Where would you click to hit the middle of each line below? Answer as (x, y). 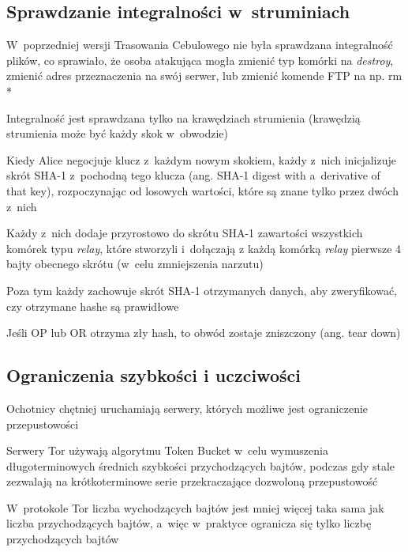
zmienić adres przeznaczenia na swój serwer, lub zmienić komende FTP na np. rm (204, 76)
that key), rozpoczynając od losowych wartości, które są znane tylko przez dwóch (202, 190)
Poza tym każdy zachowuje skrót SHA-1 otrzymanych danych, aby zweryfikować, (202, 290)
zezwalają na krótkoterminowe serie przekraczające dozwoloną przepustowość (192, 481)
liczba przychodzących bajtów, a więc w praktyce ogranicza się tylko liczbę (189, 523)
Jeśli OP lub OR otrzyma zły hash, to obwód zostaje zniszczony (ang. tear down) (204, 333)
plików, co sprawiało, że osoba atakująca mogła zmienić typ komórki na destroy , (200, 60)
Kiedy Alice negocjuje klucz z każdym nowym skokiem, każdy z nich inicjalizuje (201, 159)
